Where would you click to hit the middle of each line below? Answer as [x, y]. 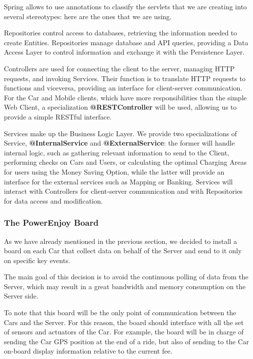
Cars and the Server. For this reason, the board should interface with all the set [124, 322]
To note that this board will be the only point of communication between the [120, 313]
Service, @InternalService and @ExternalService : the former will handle [119, 143]
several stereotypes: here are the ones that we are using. [88, 16]
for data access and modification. [53, 200]
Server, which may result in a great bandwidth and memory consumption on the [125, 286]
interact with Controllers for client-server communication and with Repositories [123, 191]
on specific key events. [37, 260]
